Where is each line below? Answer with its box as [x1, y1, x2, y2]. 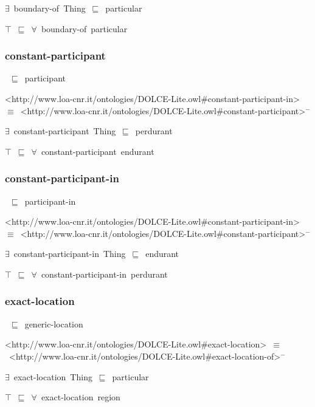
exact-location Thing [13, 370, 92, 383]
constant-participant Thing [13, 125, 116, 137]
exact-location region [41, 391, 120, 403]
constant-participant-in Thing [13, 247, 126, 260]
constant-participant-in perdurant [41, 267, 168, 280]
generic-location [24, 317, 83, 330]
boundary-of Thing [13, 2, 86, 14]
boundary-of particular [41, 22, 128, 35]
